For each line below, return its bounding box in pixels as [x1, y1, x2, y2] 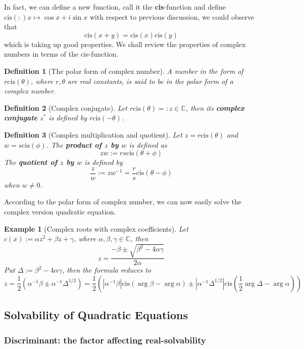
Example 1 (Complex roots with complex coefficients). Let [4, 223, 188, 234]
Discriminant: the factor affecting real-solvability [4, 333, 206, 346]
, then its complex [185, 102, 244, 113]
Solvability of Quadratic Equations [4, 307, 188, 323]
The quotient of [4, 157, 58, 167]
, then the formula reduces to [62, 265, 151, 275]
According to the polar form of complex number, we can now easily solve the [4, 196, 242, 207]
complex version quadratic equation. [4, 206, 116, 216]
